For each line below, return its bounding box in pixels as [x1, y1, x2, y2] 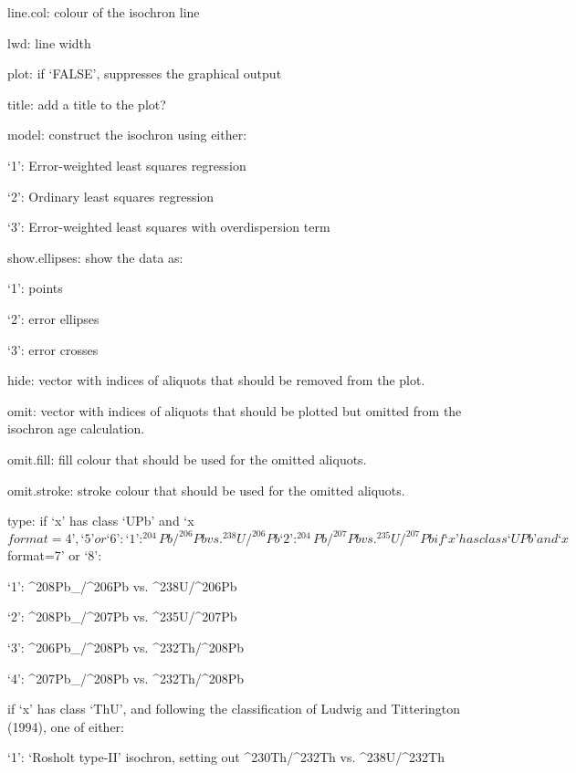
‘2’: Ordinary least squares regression [7, 186, 215, 205]
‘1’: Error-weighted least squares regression [7, 155, 246, 174]
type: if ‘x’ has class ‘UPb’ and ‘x [7, 511, 194, 530]
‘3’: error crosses [7, 339, 99, 359]
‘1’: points [7, 278, 63, 298]
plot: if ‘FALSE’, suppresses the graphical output [7, 64, 282, 83]
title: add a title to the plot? [7, 94, 166, 113]
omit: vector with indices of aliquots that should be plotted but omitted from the [7, 401, 462, 420]
